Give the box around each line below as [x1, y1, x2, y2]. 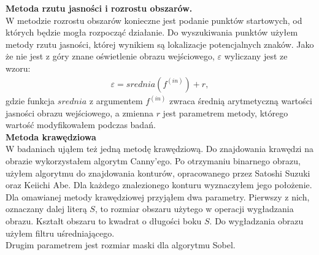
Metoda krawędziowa [6, 130, 96, 143]
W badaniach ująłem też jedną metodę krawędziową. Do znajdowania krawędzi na [6, 142, 313, 155]
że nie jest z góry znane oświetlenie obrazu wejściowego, [6, 50, 215, 63]
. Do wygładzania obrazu [209, 214, 304, 227]
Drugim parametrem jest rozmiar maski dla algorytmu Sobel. [6, 238, 236, 251]
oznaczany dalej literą [6, 202, 87, 215]
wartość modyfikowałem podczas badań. [6, 118, 156, 131]
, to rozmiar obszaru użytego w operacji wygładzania [94, 202, 294, 215]
